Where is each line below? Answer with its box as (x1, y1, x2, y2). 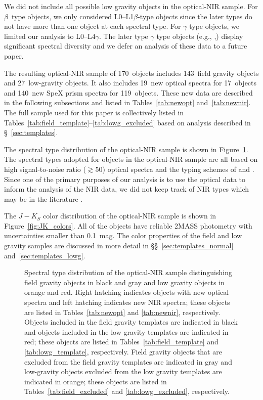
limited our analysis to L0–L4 (4, 30, 96, 41)
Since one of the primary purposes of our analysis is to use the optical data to (4, 173, 246, 184)
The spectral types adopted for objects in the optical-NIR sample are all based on (4, 154, 258, 164)
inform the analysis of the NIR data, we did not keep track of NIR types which (4, 184, 249, 194)
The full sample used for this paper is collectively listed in (4, 107, 184, 117)
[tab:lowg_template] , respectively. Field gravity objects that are (24, 346, 222, 357)
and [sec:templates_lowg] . (4, 250, 85, 260)
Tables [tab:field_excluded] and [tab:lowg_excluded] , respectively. (24, 386, 230, 396)
